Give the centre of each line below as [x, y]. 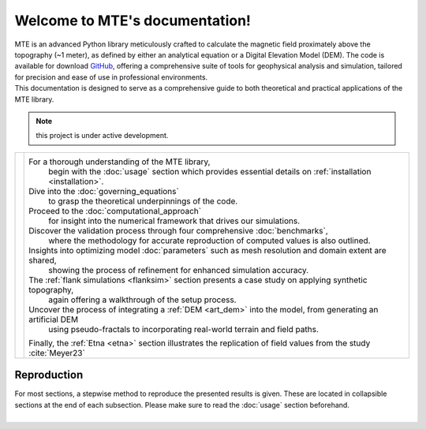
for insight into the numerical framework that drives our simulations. [174, 221]
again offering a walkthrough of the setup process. [142, 300]
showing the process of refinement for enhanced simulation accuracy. [179, 270]
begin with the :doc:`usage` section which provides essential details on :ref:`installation [210, 171]
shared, [43, 260]
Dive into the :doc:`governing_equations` [104, 191]
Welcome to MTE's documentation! [133, 21]
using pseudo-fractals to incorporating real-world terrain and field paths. [184, 329]
